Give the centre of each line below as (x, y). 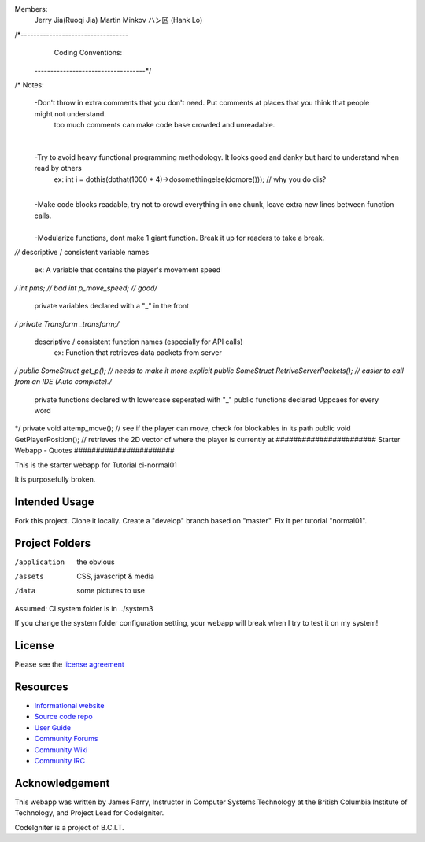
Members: (31, 9)
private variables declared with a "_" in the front (111, 306)
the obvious (96, 562)
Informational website (69, 706)
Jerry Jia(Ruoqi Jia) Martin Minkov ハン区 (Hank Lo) (118, 20)
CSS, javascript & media (116, 576)
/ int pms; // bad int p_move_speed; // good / (86, 288)
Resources (41, 687)
